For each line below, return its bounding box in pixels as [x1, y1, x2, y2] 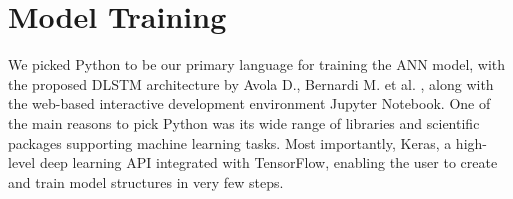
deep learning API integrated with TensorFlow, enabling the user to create [39, 152, 498, 173]
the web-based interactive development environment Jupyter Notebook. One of [8, 93, 491, 114]
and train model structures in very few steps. [8, 171, 284, 192]
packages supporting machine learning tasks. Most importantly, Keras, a [8, 132, 452, 153]
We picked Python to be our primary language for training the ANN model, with [8, 54, 506, 75]
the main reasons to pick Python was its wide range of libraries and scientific [8, 112, 480, 133]
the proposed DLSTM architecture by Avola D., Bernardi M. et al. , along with [8, 73, 494, 94]
